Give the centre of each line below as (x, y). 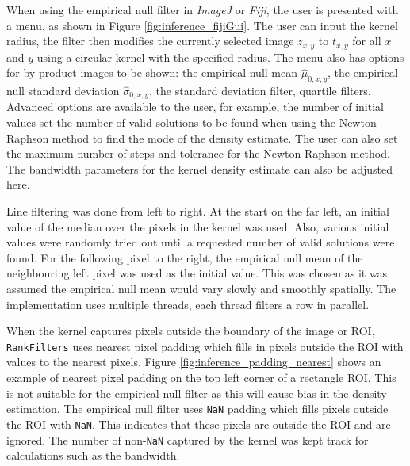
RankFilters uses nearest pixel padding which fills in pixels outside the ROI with (205, 346)
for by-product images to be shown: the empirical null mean (152, 73)
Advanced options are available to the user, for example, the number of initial (195, 107)
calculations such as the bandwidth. (93, 455)
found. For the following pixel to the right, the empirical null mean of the (185, 257)
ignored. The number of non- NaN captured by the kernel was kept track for (188, 439)
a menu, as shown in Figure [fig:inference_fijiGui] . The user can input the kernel (202, 25)
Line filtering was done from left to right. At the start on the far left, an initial (198, 211)
